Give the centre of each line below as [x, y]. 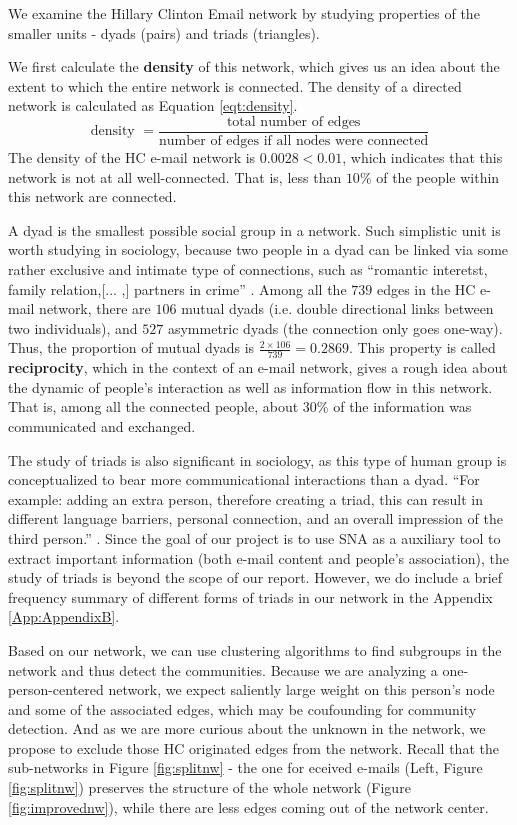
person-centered [56, 689]
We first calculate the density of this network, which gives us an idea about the [254, 66]
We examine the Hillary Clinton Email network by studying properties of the [244, 13]
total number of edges [293, 121]
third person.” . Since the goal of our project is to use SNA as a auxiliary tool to [254, 537]
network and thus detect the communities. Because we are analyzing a [223, 669]
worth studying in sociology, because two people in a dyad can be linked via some [258, 249]
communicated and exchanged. [102, 425]
